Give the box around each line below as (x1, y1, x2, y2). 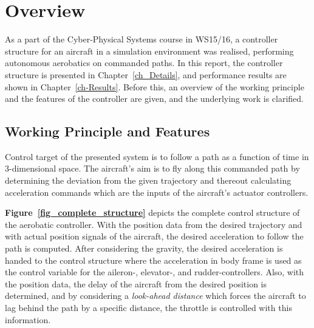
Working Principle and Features (5, 122, 210, 141)
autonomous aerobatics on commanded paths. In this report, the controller (5, 56, 283, 69)
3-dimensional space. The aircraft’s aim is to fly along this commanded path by (5, 162, 300, 175)
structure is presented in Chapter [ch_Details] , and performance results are (5, 68, 287, 81)
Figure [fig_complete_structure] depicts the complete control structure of (5, 206, 300, 219)
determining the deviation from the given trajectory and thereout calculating (5, 174, 292, 187)
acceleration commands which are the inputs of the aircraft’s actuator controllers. (5, 186, 309, 198)
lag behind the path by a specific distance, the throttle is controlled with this (5, 301, 292, 314)
